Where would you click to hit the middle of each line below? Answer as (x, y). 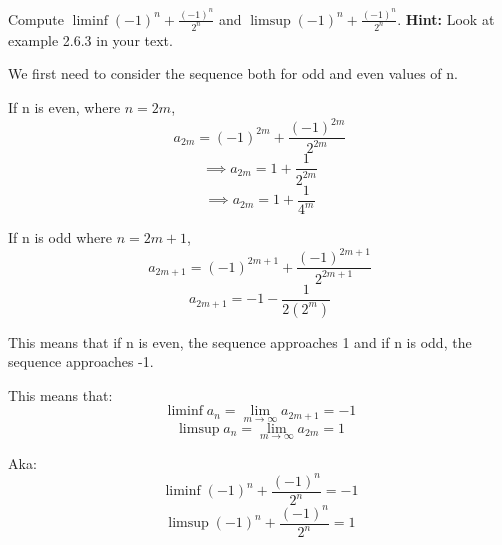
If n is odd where (60, 237)
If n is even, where (64, 106)
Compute (36, 18)
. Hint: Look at (446, 18)
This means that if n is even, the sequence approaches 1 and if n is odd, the (240, 341)
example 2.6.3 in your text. (90, 39)
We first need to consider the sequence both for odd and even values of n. (233, 73)
